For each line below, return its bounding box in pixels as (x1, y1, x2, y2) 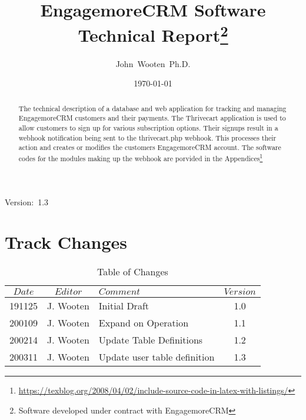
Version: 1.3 (5, 195, 49, 208)
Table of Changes (97, 265, 168, 279)
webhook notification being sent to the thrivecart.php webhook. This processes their (18, 132, 277, 142)
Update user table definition (98, 350, 215, 364)
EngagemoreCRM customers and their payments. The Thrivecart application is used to (18, 113, 286, 123)
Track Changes (5, 230, 128, 254)
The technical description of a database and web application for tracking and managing (18, 103, 287, 113)
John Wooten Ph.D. (115, 57, 191, 69)
